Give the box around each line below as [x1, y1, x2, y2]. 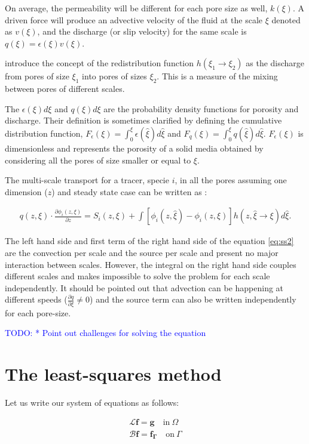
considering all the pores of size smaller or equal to [5, 153, 191, 166]
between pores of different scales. [5, 82, 125, 95]
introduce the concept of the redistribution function [5, 57, 194, 69]
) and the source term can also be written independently [90, 293, 296, 306]
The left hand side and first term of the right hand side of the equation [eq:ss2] [5, 235, 294, 247]
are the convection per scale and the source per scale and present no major [5, 246, 279, 258]
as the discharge [246, 57, 305, 69]
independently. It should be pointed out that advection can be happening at [5, 281, 284, 294]
